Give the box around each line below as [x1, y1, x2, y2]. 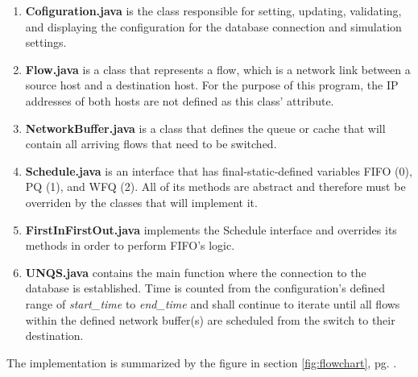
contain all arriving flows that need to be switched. [25, 135, 277, 152]
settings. [25, 34, 67, 51]
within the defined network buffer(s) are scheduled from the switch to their [25, 311, 395, 328]
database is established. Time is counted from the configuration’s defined [25, 280, 386, 296]
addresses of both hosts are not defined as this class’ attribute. [25, 92, 334, 109]
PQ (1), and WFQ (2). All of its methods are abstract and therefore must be [25, 178, 406, 195]
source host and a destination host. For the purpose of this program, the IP [25, 77, 399, 93]
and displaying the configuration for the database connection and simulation [25, 18, 402, 35]
